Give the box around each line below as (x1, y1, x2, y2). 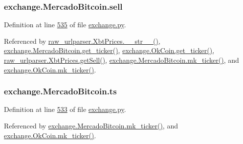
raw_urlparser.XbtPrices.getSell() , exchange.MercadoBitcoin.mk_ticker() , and (4, 55, 239, 65)
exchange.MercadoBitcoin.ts (4, 85, 117, 97)
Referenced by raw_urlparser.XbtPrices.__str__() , (4, 36, 160, 46)
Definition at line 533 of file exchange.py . (4, 104, 126, 114)
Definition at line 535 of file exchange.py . (4, 19, 126, 30)
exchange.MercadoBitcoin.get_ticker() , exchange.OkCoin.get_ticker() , (4, 45, 215, 55)
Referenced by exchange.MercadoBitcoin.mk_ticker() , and (4, 121, 178, 130)
